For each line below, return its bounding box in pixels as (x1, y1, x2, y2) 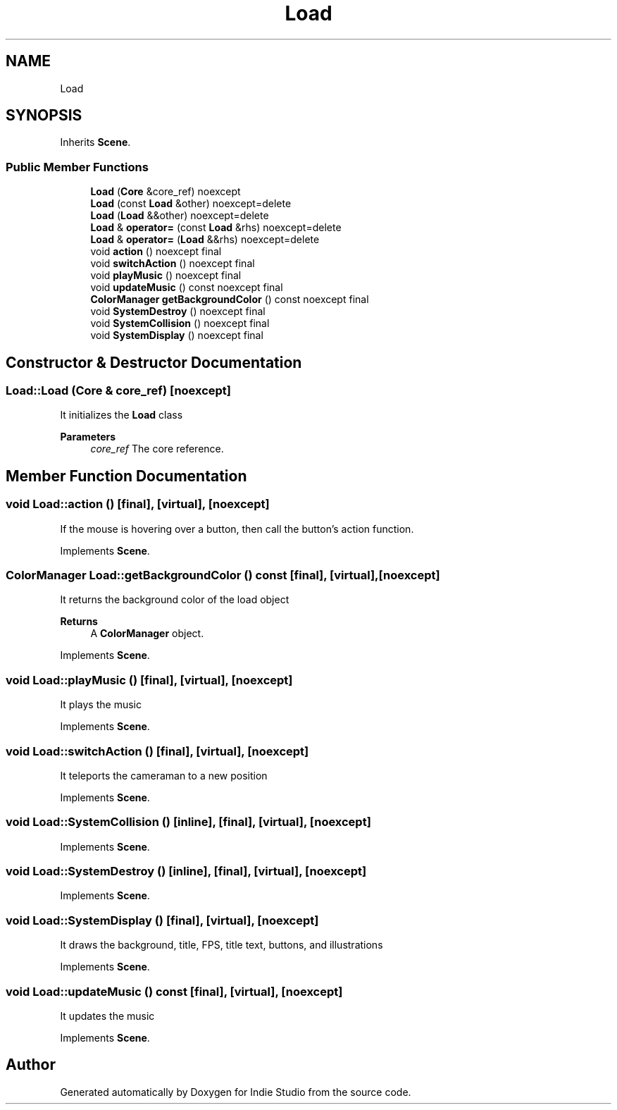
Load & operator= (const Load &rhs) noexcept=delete (90, 221, 342, 234)
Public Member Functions (6, 159, 149, 174)
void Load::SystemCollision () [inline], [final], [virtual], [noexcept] (6, 815, 371, 830)
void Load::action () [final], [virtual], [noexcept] (6, 497, 270, 512)
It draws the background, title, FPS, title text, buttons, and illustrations (60, 939, 383, 951)
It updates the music (60, 1009, 155, 1022)
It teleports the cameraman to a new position (60, 769, 268, 782)
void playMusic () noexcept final (90, 269, 242, 282)
